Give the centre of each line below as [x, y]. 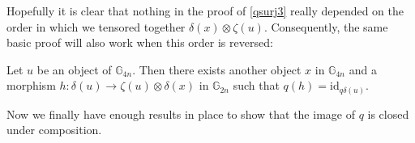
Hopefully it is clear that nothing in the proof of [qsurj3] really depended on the [205, 11]
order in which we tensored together [96, 26]
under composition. [54, 130]
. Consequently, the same [326, 26]
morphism [31, 85]
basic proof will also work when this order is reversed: [140, 42]
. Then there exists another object [217, 69]
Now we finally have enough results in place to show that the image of [181, 114]
